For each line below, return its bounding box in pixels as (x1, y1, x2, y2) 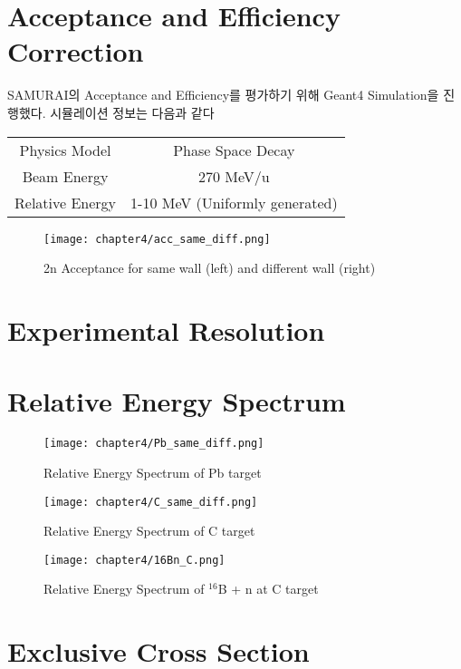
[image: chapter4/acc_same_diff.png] (43, 232, 271, 246)
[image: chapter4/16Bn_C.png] (43, 553, 226, 567)
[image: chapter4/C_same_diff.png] (43, 495, 258, 509)
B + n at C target (217, 579, 319, 598)
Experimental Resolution (7, 311, 325, 348)
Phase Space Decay (173, 139, 295, 160)
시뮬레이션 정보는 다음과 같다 (50, 102, 215, 121)
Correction (7, 33, 144, 70)
